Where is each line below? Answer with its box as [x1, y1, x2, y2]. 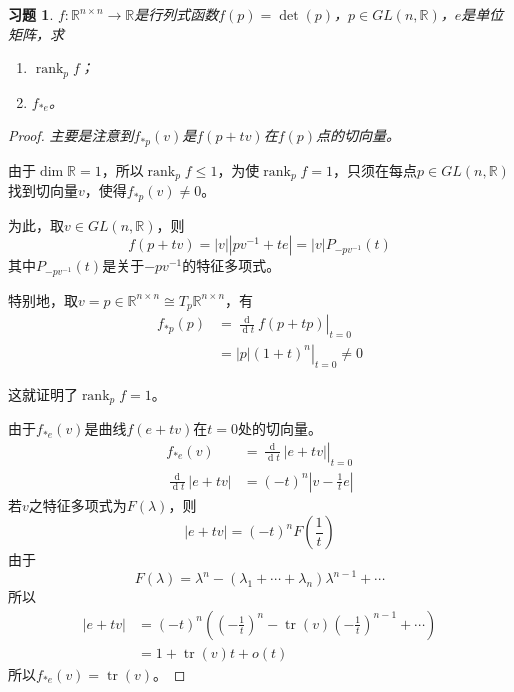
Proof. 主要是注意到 [8, 125, 134, 146]
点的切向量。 [316, 125, 401, 146]
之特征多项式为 [28, 494, 127, 515]
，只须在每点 [333, 159, 418, 180]
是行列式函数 [134, 4, 219, 24]
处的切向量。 [237, 418, 322, 439]
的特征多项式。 [182, 255, 281, 276]
